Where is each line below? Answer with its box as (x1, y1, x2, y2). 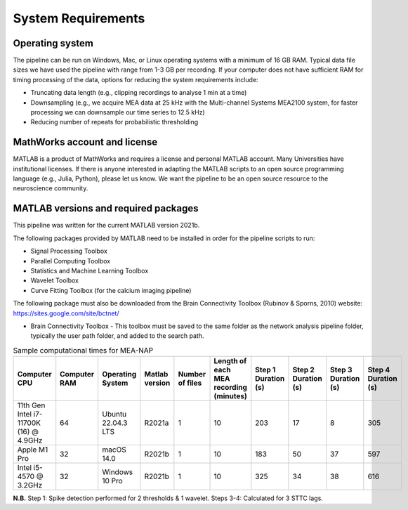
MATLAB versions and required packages (13, 202, 199, 214)
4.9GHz (17, 436, 43, 445)
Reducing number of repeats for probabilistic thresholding (30, 118, 199, 126)
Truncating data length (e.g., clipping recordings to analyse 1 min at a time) (30, 89, 247, 97)
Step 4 (367, 365, 390, 375)
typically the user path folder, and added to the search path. (30, 332, 204, 340)
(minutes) (213, 391, 247, 401)
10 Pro (102, 476, 123, 486)
